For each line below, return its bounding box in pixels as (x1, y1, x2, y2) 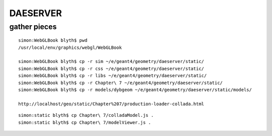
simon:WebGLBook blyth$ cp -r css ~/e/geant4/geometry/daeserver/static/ (18, 65, 205, 72)
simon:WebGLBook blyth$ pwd (18, 38, 88, 43)
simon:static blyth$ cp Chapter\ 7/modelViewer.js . (18, 119, 151, 125)
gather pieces (9, 22, 57, 31)
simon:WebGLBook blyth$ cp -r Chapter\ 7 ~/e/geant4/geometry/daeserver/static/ (18, 80, 223, 86)
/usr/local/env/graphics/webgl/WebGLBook (18, 44, 122, 50)
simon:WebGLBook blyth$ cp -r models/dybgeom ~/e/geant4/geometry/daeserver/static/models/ (18, 87, 252, 93)
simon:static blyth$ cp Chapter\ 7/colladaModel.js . (18, 112, 154, 118)
